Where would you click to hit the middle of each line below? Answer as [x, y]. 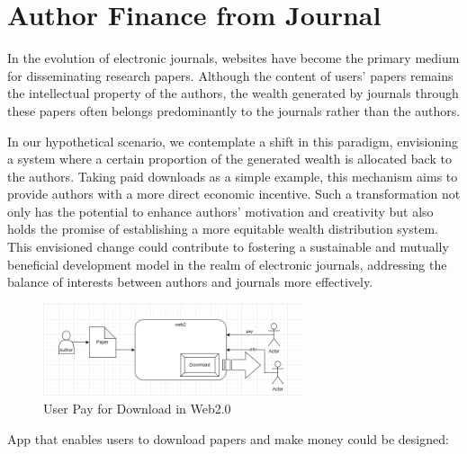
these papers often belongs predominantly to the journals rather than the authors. [234, 110]
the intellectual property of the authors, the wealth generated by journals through [233, 93]
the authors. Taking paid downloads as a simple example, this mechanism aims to [233, 176]
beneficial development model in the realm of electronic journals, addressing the [227, 264]
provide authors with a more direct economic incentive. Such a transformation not [234, 194]
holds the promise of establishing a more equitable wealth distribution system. [223, 229]
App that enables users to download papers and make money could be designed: [228, 438]
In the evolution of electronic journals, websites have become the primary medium [233, 58]
